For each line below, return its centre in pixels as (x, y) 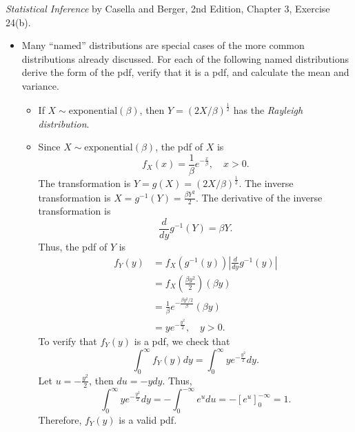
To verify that (68, 341)
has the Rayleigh (268, 109)
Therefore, (60, 419)
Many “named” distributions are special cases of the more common (163, 45)
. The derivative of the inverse (259, 197)
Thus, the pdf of (73, 247)
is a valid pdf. (148, 419)
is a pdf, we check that (182, 341)
